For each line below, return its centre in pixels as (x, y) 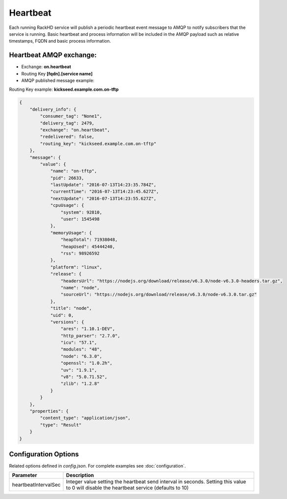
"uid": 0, (62, 315)
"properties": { (49, 411)
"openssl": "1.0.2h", (86, 363)
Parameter (24, 475)
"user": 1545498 (80, 219)
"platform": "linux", (76, 267)
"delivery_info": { (53, 109)
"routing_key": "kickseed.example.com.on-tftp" (98, 144)
